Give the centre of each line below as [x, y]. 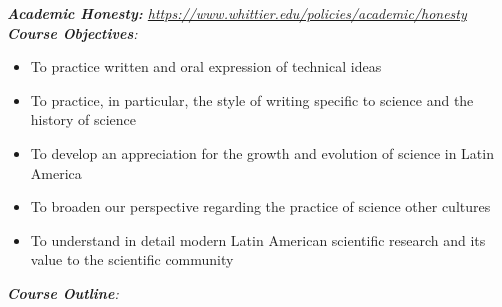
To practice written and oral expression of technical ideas [206, 66]
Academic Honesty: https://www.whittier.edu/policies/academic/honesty [237, 13]
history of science [83, 119]
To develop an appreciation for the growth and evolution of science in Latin [262, 152]
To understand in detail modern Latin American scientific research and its [258, 239]
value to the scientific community [132, 259]
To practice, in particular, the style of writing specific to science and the [252, 99]
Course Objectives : [72, 32]
